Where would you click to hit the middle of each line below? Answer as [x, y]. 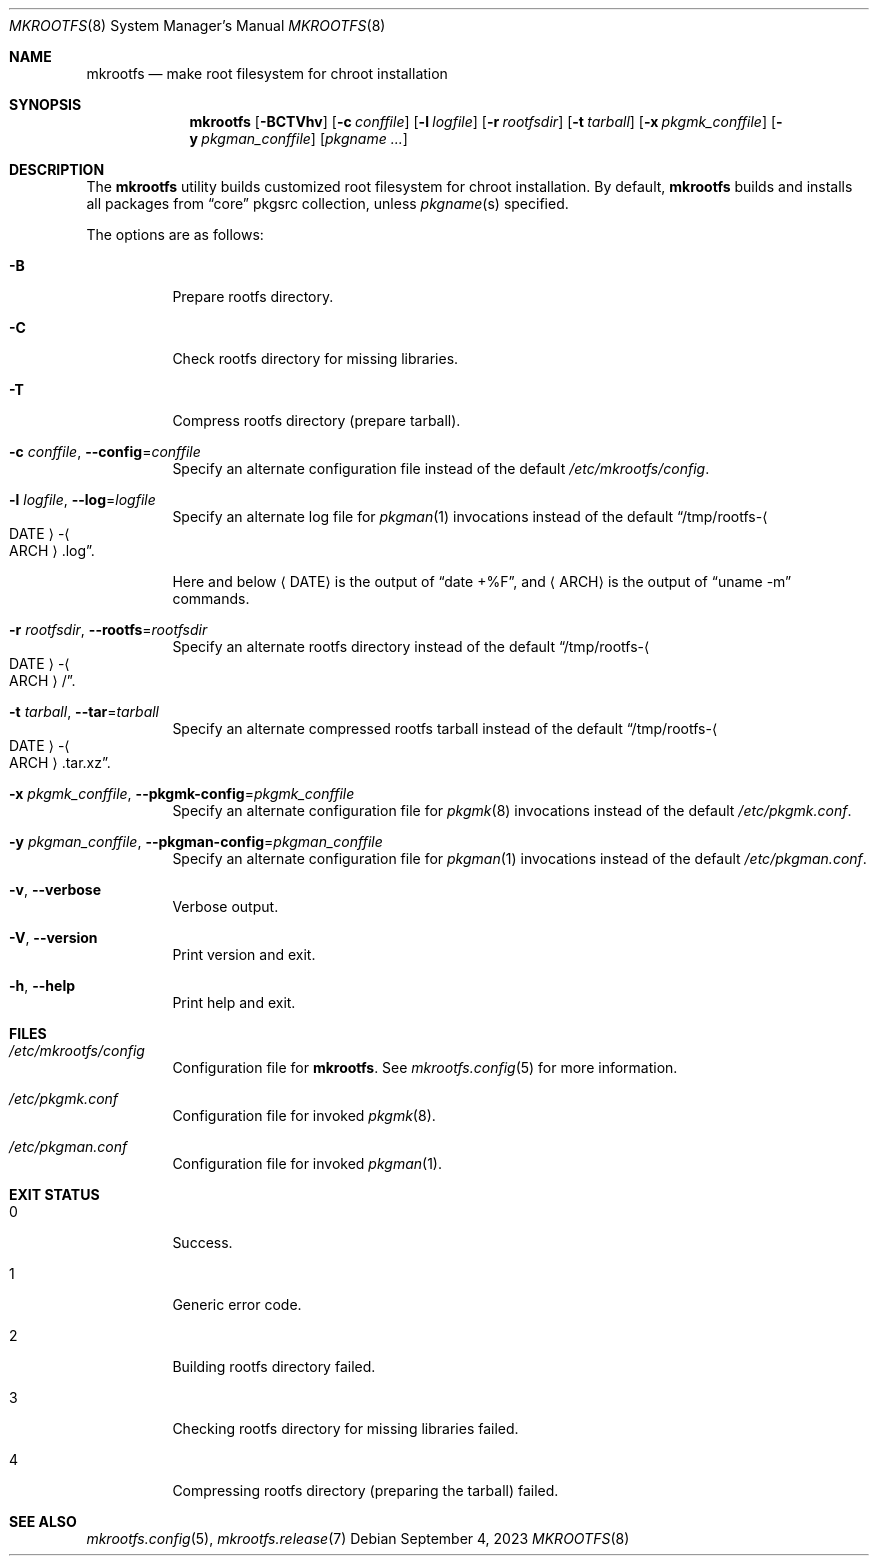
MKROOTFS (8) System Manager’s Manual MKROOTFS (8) [197, 25]
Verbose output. [225, 906]
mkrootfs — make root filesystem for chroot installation [267, 73]
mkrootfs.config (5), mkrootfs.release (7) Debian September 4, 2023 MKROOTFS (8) [358, 1538]
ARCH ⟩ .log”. [52, 550]
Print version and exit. [244, 954]
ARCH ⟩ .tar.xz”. [60, 762]
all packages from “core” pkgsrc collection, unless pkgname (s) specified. [327, 203]
